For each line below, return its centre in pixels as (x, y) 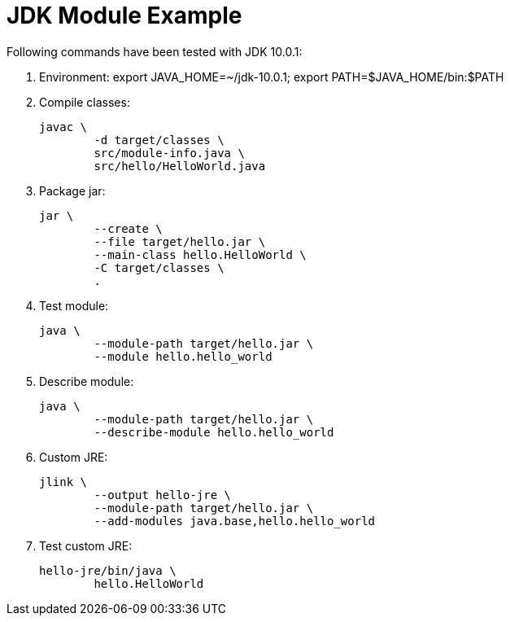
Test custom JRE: (86, 545)
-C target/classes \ (159, 267)
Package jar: (72, 191)
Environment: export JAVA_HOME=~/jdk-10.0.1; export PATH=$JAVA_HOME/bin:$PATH (272, 77)
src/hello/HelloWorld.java (180, 166)
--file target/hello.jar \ (180, 241)
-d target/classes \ (159, 140)
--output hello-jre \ (163, 495)
